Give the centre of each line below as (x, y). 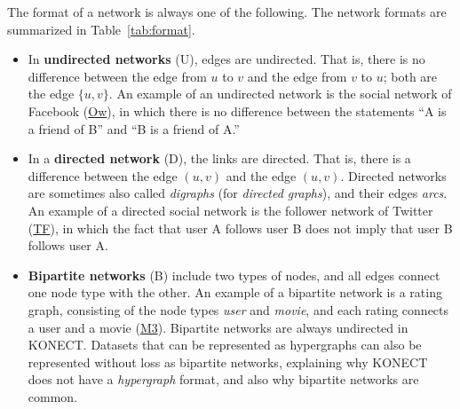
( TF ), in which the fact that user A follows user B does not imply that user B (240, 228)
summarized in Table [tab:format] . (101, 29)
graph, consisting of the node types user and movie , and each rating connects (238, 309)
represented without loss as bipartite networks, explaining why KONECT (228, 362)
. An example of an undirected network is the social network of (280, 94)
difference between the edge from (117, 76)
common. (53, 396)
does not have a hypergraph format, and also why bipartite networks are (223, 379)
